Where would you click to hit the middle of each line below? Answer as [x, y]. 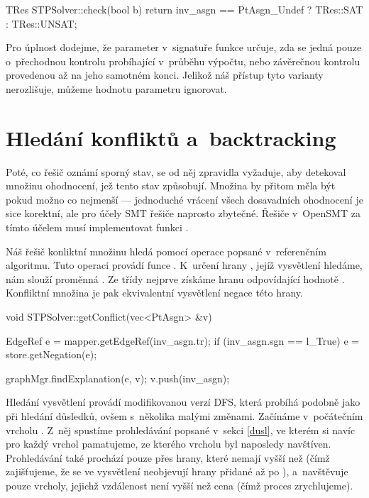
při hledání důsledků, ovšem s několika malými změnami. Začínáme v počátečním [184, 416]
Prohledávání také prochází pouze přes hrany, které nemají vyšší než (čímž [168, 457]
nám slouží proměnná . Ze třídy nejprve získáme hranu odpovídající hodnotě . [175, 278]
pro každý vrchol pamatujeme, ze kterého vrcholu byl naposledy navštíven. [169, 444]
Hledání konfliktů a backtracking [171, 137]
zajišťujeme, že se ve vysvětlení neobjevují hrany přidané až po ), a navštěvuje [177, 471]
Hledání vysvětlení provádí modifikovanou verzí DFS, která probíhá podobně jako [183, 402]
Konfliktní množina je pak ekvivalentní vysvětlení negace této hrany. [154, 293]
